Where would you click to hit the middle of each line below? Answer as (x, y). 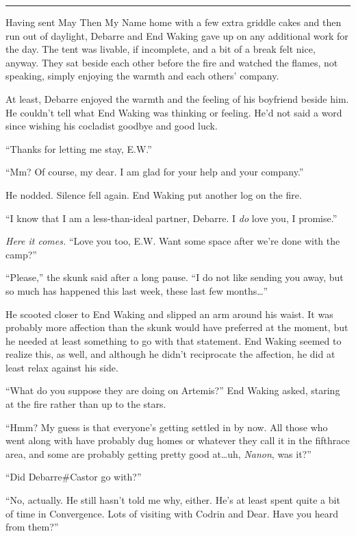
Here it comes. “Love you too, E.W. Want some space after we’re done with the (173, 241)
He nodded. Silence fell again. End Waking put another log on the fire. (154, 194)
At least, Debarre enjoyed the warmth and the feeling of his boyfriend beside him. (177, 98)
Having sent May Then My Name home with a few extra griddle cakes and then (174, 22)
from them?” (32, 527)
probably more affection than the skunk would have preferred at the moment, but (177, 327)
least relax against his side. (62, 367)
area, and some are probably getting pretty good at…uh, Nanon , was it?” (158, 453)
